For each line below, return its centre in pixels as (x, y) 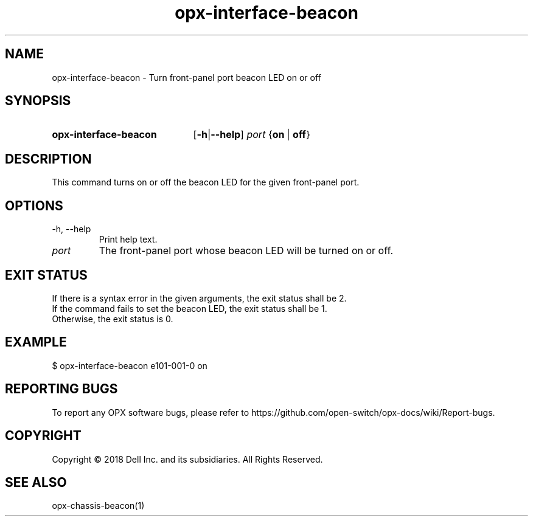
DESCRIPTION (48, 159)
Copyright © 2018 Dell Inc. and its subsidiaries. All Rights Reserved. (187, 459)
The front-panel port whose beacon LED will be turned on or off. (246, 251)
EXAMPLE (36, 342)
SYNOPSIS (38, 101)
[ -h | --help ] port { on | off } (252, 135)
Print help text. (128, 240)
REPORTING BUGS (61, 389)
